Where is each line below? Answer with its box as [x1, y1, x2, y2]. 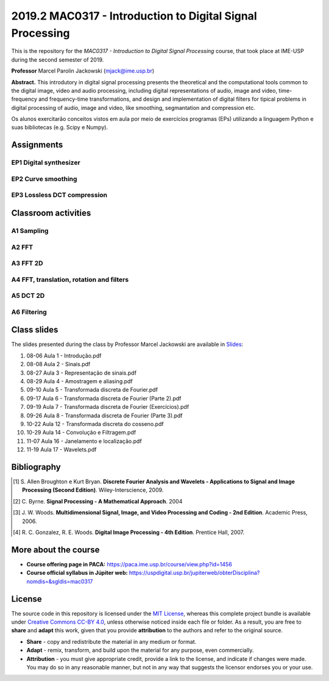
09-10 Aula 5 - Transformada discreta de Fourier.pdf [26, 386, 158, 394]
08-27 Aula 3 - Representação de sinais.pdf [26, 369, 137, 377]
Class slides [11, 325, 58, 335]
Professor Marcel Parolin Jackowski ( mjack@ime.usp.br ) [11, 67, 155, 74]
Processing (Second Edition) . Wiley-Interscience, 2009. [22, 486, 164, 494]
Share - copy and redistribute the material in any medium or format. [26, 638, 197, 645]
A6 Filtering [11, 308, 47, 316]
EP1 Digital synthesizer [11, 159, 80, 167]
